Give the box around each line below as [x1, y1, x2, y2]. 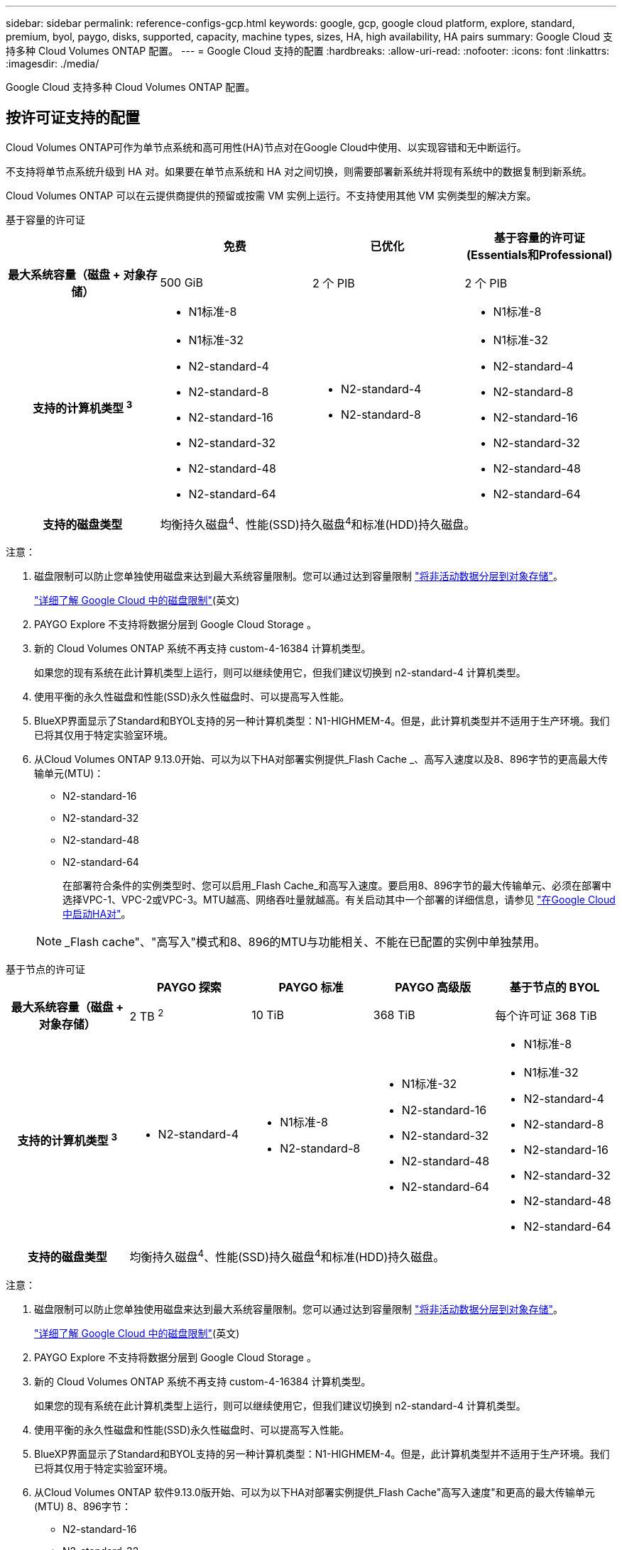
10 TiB [251, 1008, 284, 1023]
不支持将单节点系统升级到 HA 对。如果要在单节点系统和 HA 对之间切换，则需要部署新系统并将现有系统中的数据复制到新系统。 [6, 165, 592, 177]
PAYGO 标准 [278, 980, 344, 995]
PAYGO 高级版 [395, 980, 471, 995]
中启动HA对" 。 [62, 908, 131, 920]
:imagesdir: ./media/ [6, 57, 99, 70]
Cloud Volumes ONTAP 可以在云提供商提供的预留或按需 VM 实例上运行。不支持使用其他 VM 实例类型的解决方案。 [6, 189, 537, 202]
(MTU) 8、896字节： [34, 1500, 131, 1512]
